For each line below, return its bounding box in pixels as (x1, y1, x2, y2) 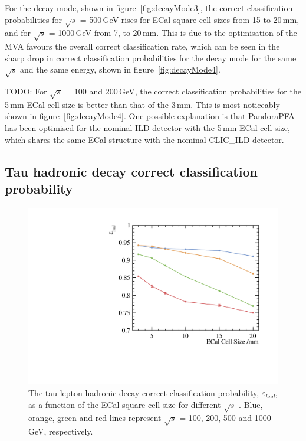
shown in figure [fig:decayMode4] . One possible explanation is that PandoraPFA (5, 110, 295, 122)
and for (5, 27, 31, 39)
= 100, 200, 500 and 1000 (179, 411, 271, 424)
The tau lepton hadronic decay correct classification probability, (28, 387, 259, 399)
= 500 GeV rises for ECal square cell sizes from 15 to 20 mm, (80, 13, 300, 25)
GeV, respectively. (28, 425, 93, 437)
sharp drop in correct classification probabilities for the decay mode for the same (5, 51, 297, 64)
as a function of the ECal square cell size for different (28, 398, 221, 410)
